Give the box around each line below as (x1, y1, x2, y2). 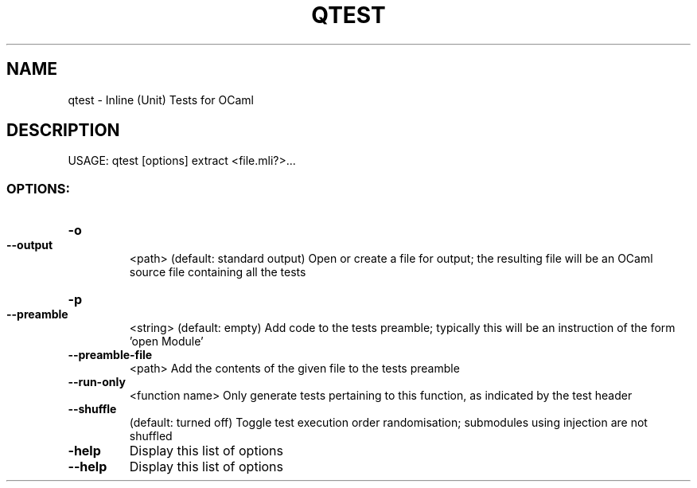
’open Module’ (129, 334, 204, 349)
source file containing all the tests (129, 265, 306, 279)
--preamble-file (68, 348, 153, 362)
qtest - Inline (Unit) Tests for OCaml (68, 92, 254, 107)
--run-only (68, 375, 126, 389)
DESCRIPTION (6, 120, 120, 141)
